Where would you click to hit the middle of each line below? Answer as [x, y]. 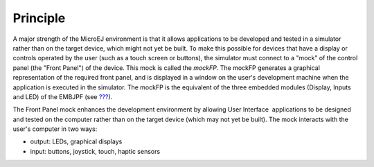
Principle [39, 18]
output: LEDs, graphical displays [76, 141]
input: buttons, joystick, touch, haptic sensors [95, 151]
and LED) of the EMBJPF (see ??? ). [63, 96]
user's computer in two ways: [55, 129]
